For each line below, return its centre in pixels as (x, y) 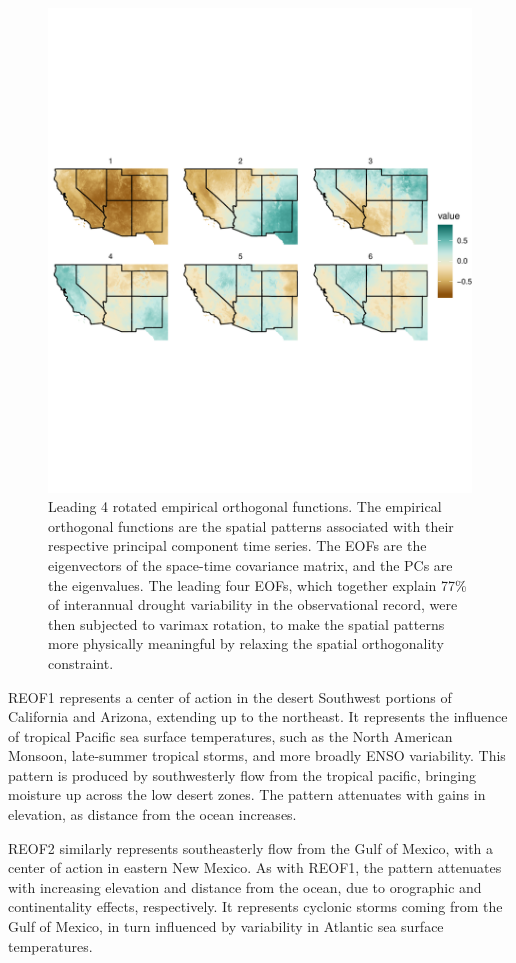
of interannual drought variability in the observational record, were (253, 604)
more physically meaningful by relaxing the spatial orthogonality (246, 643)
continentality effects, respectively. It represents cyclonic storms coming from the (255, 906)
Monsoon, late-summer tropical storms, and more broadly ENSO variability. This (257, 755)
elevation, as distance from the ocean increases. (152, 814)
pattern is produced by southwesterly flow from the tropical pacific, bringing (242, 774)
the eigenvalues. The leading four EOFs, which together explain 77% (257, 584)
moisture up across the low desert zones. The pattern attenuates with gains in (247, 794)
